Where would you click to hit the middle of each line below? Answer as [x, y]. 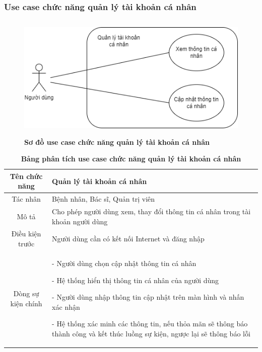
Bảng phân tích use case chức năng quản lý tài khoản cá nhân [131, 159]
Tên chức [26, 176]
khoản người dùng [80, 221]
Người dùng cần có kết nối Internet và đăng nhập [128, 239]
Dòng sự [26, 293]
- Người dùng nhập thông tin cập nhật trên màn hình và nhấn [148, 297]
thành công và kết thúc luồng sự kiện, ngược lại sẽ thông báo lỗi [151, 333]
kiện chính [26, 303]
